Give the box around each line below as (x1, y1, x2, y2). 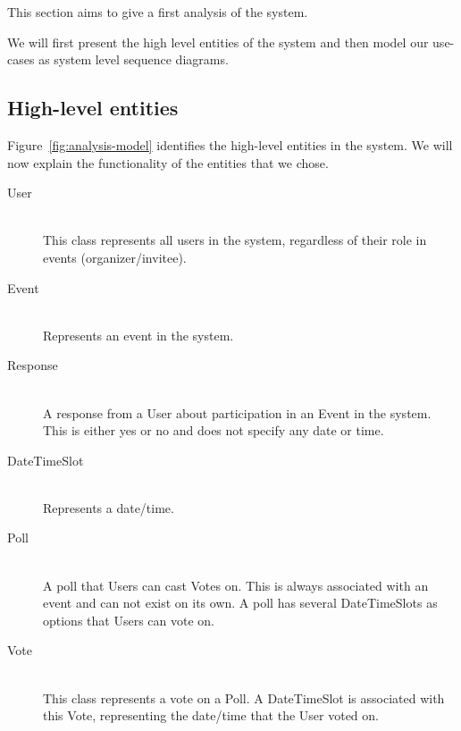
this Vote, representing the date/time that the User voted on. (43, 706, 379, 725)
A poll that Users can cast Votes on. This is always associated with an (43, 576, 429, 594)
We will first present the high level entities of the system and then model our (7, 32, 429, 51)
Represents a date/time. (43, 498, 174, 517)
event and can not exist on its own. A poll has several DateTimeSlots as (43, 593, 438, 612)
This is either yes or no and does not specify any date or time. (43, 421, 384, 440)
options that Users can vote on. (43, 610, 214, 629)
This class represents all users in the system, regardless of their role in (43, 231, 427, 249)
